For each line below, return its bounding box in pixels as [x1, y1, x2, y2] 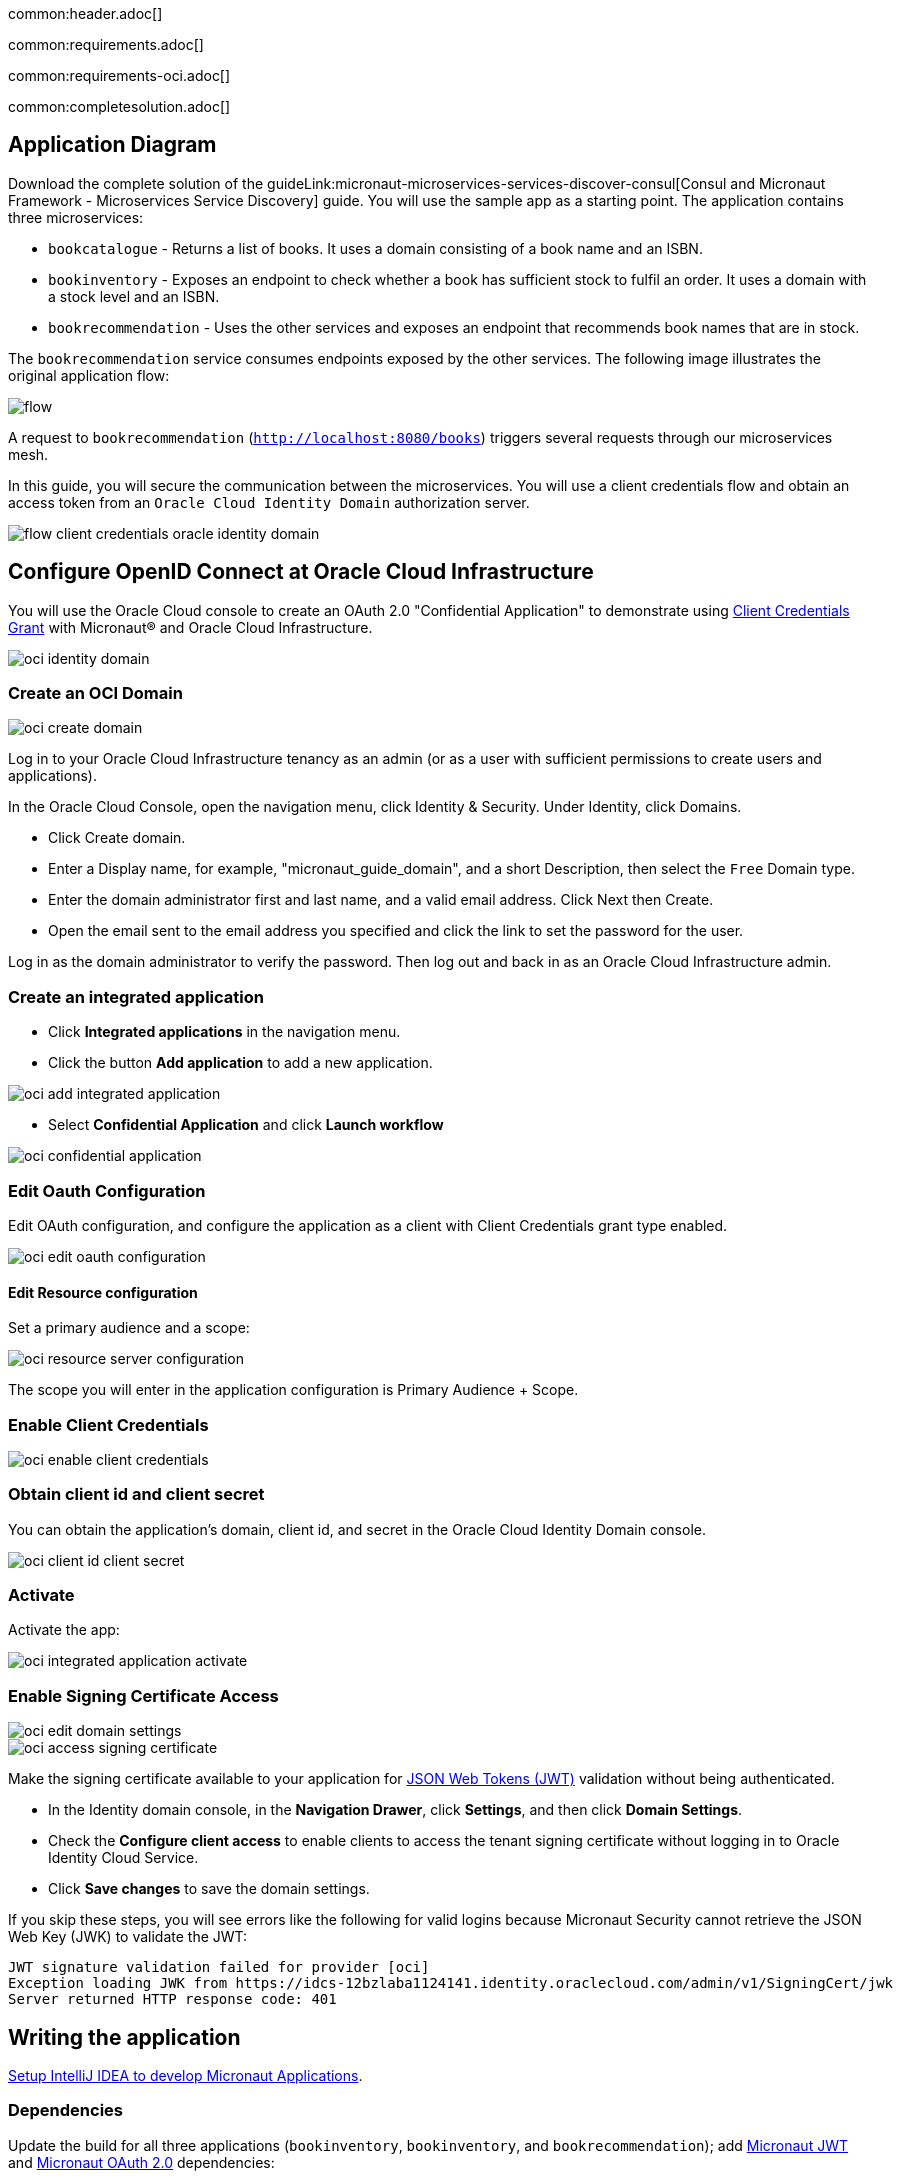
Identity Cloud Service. [48, 1849, 199, 1867]
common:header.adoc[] [8, 5, 163, 22]
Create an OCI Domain [8, 683, 183, 704]
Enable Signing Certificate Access [8, 1685, 279, 1706]
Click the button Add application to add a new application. [48, 1054, 433, 1072]
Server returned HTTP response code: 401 [8, 1991, 337, 2008]
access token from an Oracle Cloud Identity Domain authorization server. [8, 493, 530, 511]
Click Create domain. [48, 829, 186, 847]
